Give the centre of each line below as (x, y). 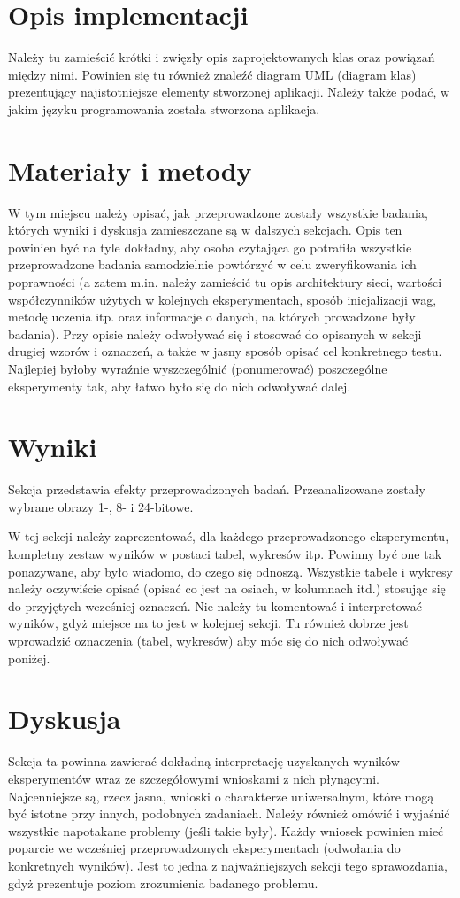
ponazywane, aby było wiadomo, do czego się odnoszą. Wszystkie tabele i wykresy (230, 571)
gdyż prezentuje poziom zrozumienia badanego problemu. (163, 883)
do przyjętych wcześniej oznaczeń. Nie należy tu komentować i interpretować (215, 605)
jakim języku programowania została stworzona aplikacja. (164, 108)
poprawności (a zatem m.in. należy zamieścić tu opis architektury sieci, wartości (225, 282)
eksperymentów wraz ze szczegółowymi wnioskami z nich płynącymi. (194, 778)
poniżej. (29, 658)
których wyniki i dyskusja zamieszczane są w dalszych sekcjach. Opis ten (205, 230)
